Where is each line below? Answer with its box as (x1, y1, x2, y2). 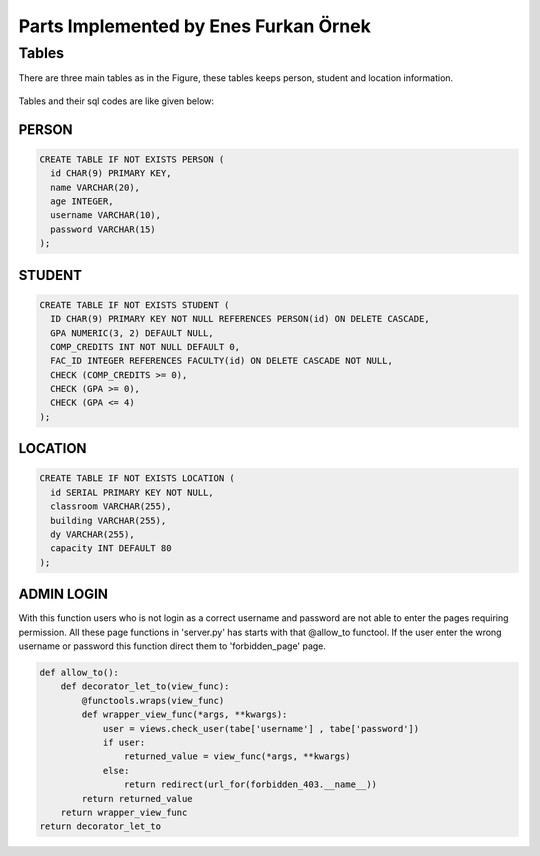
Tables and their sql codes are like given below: (18, 95, 215, 107)
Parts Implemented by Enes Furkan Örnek (18, 15, 372, 37)
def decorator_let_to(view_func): (60, 681, 230, 692)
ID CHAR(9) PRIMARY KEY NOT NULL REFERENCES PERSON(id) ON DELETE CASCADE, (50, 313, 430, 325)
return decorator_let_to (39, 821, 162, 832)
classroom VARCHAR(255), (50, 501, 172, 512)
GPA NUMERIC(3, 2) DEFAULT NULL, (50, 327, 214, 339)
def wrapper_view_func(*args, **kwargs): (81, 709, 288, 720)
